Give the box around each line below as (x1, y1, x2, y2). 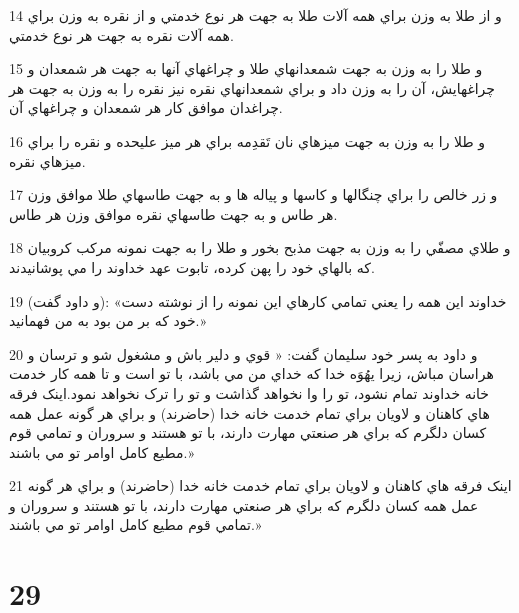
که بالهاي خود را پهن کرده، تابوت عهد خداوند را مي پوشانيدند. (9, 256, 375, 277)
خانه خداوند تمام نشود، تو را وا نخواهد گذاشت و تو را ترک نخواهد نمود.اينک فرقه (9, 382, 490, 403)
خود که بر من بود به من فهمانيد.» (9, 310, 207, 331)
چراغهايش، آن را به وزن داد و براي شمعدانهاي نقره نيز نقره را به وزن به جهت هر (9, 77, 495, 98)
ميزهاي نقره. (9, 150, 86, 171)
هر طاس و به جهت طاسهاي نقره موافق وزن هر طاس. (9, 203, 338, 224)
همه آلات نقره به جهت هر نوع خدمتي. (9, 24, 234, 45)
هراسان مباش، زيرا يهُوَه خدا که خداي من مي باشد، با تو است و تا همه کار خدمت (9, 363, 494, 384)
